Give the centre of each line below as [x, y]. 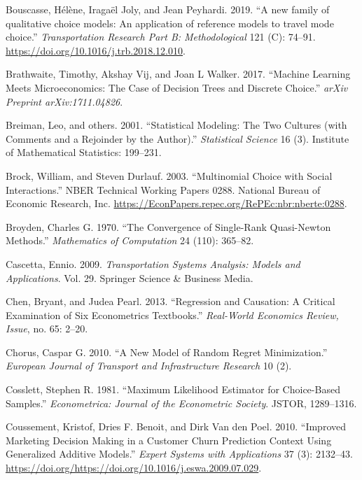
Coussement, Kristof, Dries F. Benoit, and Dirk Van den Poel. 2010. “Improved [176, 426]
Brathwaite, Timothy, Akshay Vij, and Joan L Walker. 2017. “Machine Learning [178, 74]
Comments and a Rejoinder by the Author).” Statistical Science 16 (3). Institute [177, 138]
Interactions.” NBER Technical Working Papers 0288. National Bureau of [163, 189]
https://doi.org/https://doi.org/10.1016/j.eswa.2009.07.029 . [134, 468]
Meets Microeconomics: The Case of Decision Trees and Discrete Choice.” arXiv [177, 87]
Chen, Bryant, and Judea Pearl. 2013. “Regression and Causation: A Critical [170, 301]
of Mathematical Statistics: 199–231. [84, 152]
